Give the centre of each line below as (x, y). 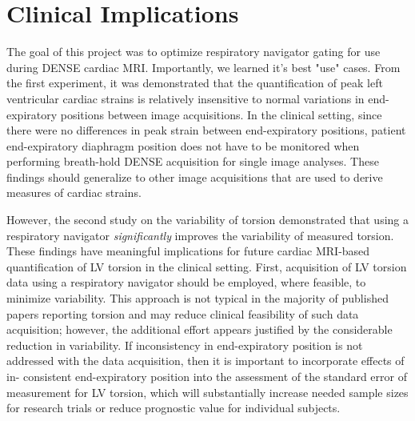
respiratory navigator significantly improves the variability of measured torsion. (200, 235)
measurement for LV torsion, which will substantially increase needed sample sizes (207, 392)
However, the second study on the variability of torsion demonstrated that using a (207, 220)
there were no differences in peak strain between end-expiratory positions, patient (206, 130)
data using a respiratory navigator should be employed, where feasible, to (186, 282)
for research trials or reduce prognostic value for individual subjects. (174, 408)
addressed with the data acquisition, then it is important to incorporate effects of (206, 361)
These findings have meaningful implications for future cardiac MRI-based (188, 251)
